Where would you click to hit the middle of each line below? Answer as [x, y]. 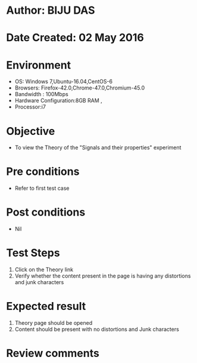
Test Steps [33, 253]
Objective [31, 131]
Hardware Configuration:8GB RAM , [58, 101]
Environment [39, 65]
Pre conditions [43, 172]
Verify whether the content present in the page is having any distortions [103, 276]
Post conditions [46, 212]
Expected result [46, 307]
